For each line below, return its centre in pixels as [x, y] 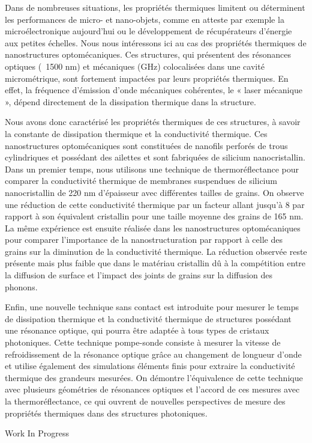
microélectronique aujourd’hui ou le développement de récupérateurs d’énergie [148, 31]
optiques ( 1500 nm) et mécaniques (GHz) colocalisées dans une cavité [135, 66]
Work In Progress [37, 433]
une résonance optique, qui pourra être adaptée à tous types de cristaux [137, 330]
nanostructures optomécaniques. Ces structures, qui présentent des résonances [148, 54]
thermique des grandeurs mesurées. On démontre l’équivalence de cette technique [154, 377]
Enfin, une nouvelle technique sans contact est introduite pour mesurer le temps [152, 307]
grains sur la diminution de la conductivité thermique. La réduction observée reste [156, 251]
